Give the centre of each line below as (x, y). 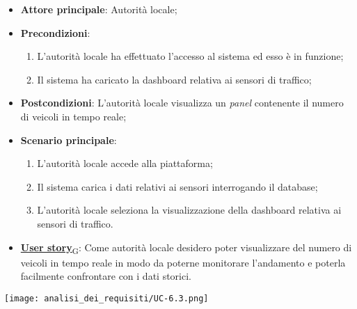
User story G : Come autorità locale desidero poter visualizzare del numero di (186, 248)
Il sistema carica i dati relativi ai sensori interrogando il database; (177, 186)
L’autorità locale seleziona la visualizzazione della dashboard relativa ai (189, 210)
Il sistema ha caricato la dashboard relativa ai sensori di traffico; (174, 79)
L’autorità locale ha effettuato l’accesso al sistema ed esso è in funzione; (190, 56)
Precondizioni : (55, 32)
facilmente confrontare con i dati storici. (106, 276)
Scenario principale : (69, 140)
